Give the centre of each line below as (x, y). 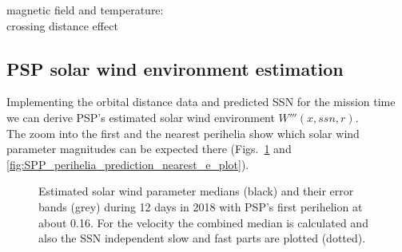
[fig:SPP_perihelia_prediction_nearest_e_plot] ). (128, 164)
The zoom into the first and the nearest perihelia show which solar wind (183, 133)
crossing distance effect (62, 25)
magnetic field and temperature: (85, 10)
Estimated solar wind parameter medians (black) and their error (196, 191)
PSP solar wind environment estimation (175, 68)
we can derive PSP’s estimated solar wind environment (141, 117)
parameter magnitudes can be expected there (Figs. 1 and (149, 149)
